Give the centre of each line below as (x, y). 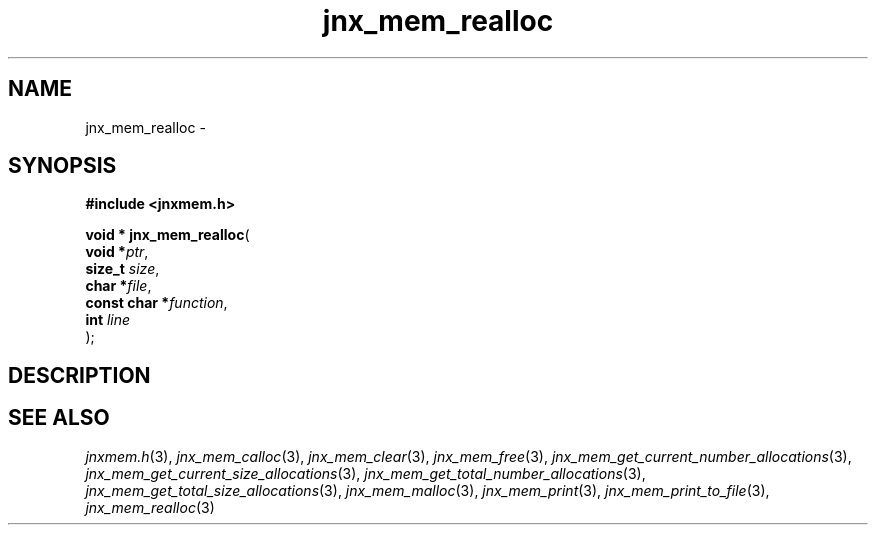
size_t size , (122, 269)
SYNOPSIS (62, 166)
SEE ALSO (59, 418)
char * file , (118, 286)
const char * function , (156, 303)
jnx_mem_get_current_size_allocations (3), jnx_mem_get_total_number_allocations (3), (365, 473)
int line (108, 320)
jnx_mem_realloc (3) (150, 507)
